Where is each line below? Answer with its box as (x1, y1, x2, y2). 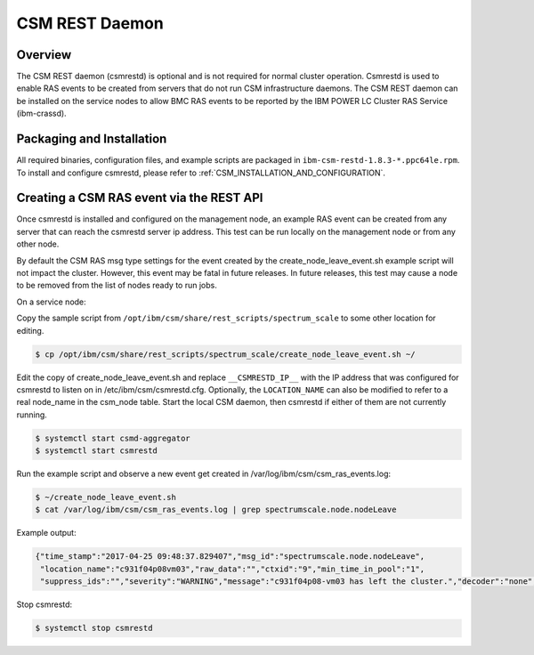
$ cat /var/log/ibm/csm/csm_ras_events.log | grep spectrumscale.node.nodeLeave (35, 505, 397, 515)
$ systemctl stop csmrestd (35, 623, 153, 634)
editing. (16, 325, 44, 336)
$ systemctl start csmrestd (35, 446, 158, 456)
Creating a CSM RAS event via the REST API (16, 190, 263, 206)
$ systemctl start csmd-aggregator (35, 433, 190, 443)
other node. (16, 239, 60, 249)
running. (16, 409, 48, 420)
